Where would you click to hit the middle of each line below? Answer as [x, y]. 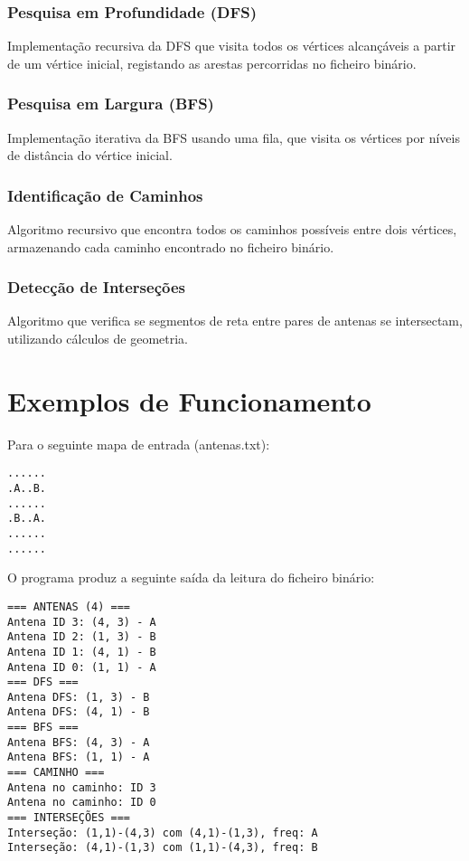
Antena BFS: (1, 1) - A [79, 757]
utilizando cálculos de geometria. [98, 339]
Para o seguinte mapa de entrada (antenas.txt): [139, 444]
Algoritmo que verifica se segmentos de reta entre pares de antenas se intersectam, [235, 321]
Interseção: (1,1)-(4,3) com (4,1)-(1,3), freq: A [163, 833]
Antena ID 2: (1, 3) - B [82, 637]
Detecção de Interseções [96, 287]
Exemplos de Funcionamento [189, 400]
